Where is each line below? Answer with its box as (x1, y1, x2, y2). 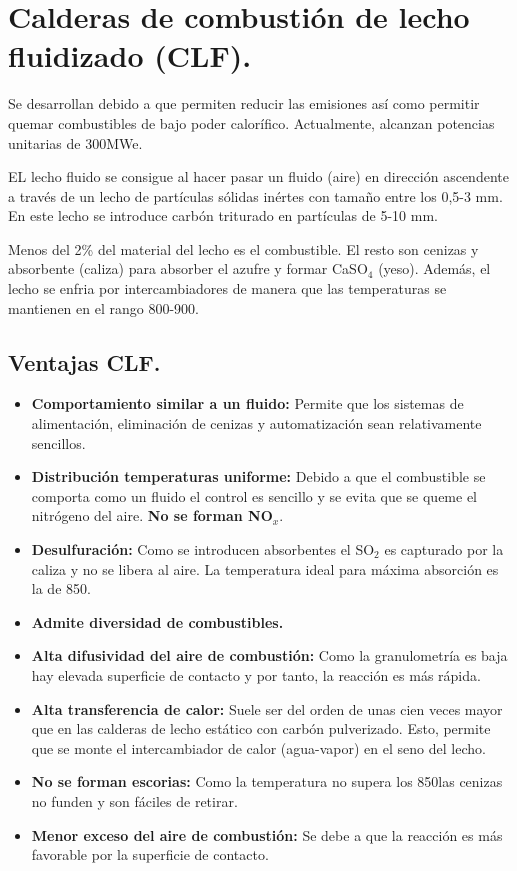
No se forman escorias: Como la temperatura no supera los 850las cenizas (31, 771, 503, 792)
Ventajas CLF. (8, 346, 161, 377)
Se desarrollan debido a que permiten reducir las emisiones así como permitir (8, 93, 480, 114)
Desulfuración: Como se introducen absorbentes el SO (31, 539, 375, 560)
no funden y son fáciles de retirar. (31, 790, 238, 811)
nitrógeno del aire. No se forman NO (31, 505, 273, 526)
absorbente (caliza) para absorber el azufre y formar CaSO (8, 258, 368, 279)
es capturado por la (384, 539, 504, 560)
